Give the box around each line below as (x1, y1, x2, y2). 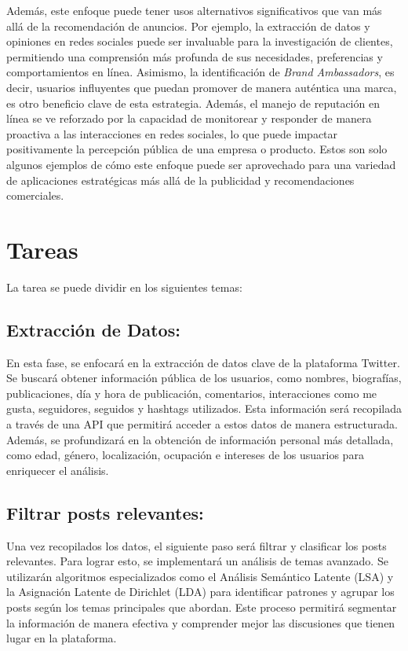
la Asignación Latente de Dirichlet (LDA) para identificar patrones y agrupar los (6, 583, 395, 600)
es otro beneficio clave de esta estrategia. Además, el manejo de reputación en (6, 94, 380, 111)
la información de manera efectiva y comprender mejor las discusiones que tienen (6, 614, 395, 631)
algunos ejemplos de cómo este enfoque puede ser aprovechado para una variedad (6, 156, 396, 172)
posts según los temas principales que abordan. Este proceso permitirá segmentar (6, 598, 397, 615)
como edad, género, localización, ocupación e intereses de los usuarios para (6, 447, 364, 463)
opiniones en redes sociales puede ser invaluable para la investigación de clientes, (6, 33, 393, 50)
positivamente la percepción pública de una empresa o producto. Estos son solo (6, 141, 388, 157)
